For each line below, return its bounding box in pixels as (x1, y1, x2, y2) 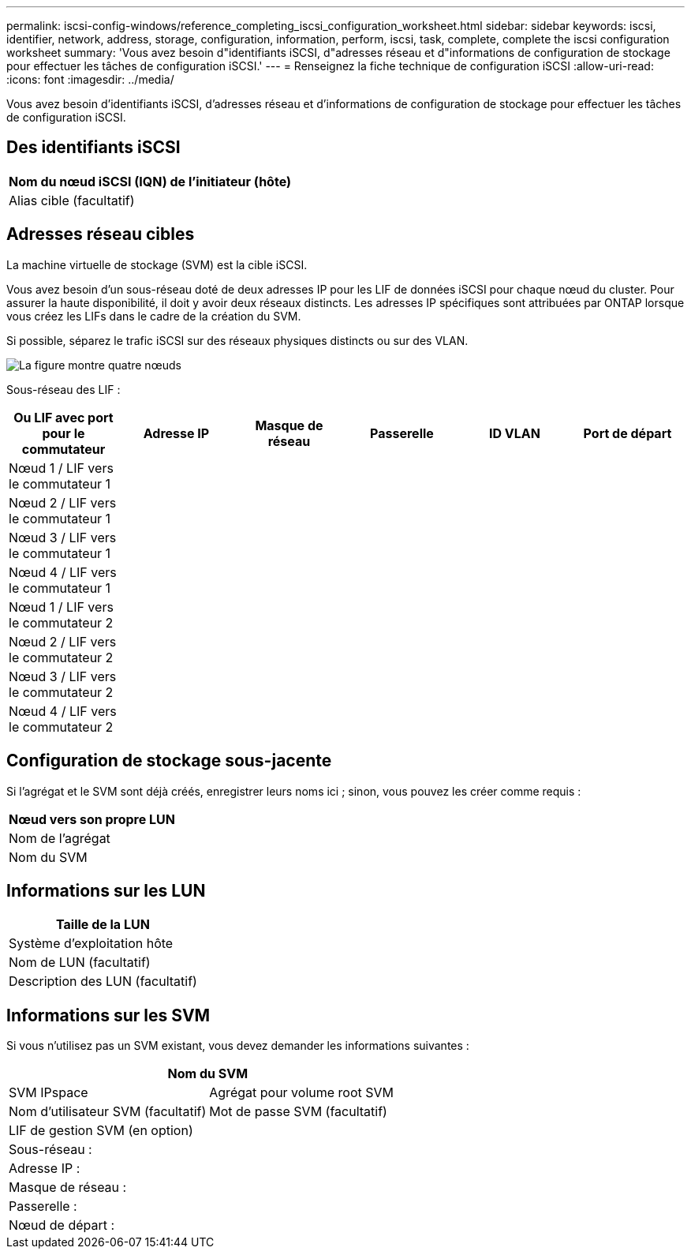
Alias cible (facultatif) (9, 192, 135, 208)
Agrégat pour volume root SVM (209, 1085, 394, 1101)
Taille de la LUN (56, 916, 150, 933)
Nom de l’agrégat (9, 830, 110, 846)
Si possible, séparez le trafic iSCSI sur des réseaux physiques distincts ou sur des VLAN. (6, 333, 469, 347)
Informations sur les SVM (6, 1005, 211, 1025)
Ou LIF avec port (13, 409, 114, 425)
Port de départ (583, 425, 672, 441)
